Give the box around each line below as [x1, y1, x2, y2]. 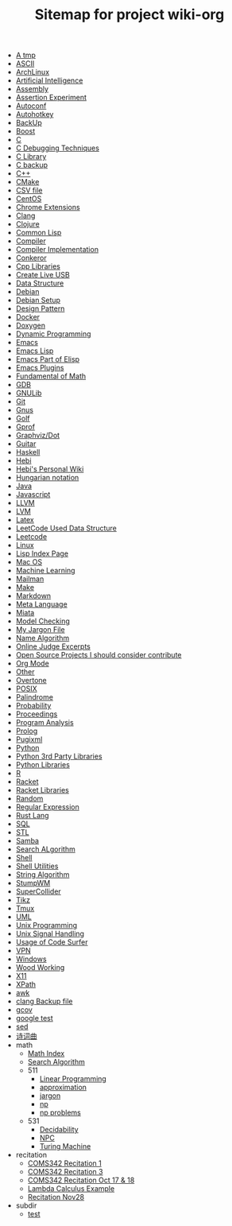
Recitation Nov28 [27, 1193, 85, 1202]
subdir [15, 1201, 37, 1210]
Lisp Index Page [15, 549, 69, 558]
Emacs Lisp [15, 346, 54, 355]
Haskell [15, 448, 41, 457]
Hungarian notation [15, 473, 79, 483]
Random [15, 793, 44, 804]
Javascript [15, 490, 51, 499]
